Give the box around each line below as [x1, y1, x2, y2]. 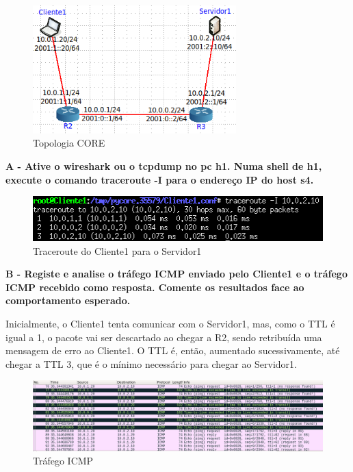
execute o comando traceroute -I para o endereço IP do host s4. [5, 172, 314, 186]
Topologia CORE [33, 136, 105, 150]
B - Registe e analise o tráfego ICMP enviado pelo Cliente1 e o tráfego [5, 266, 348, 281]
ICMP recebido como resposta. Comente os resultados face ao [5, 280, 304, 294]
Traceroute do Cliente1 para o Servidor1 [33, 243, 202, 258]
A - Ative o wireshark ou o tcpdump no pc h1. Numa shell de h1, [5, 159, 322, 173]
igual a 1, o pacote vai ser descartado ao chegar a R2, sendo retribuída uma [5, 330, 322, 344]
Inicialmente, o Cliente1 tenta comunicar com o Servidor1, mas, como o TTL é [5, 316, 335, 330]
